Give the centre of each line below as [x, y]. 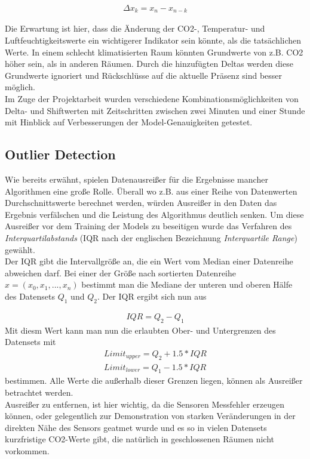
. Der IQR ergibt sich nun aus [152, 296]
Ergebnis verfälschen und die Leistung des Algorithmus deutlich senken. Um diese [154, 214]
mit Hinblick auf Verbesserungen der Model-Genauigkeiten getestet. [129, 122]
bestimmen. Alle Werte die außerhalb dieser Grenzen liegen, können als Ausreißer [154, 381]
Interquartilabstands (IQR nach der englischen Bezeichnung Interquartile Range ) [151, 238]
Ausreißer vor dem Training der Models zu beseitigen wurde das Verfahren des [148, 226]
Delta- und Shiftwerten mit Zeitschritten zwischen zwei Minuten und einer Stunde [155, 110]
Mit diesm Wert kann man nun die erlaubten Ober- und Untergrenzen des [140, 330]
